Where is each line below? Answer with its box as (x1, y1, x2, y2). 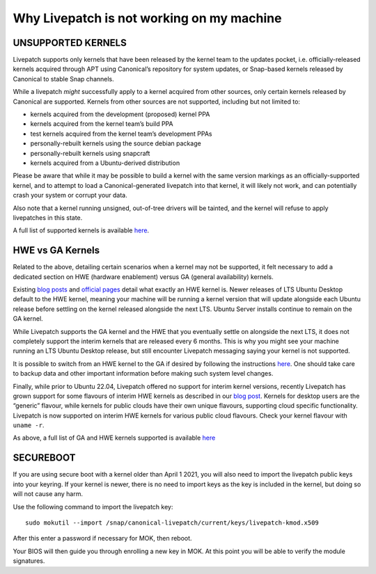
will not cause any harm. (13, 490, 84, 498)
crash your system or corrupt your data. (13, 191, 128, 200)
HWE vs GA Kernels (13, 244, 100, 257)
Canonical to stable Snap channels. (13, 74, 114, 83)
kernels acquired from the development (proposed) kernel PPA (30, 110, 210, 118)
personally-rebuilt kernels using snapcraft (30, 149, 150, 157)
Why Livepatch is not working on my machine (13, 10, 282, 26)
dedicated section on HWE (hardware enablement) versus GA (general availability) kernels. (13, 272, 274, 281)
